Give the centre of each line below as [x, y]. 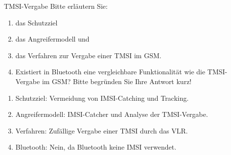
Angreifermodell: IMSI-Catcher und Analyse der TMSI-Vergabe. [112, 114]
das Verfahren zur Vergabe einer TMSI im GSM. [88, 55]
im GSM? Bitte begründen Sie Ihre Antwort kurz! [117, 81]
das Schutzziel [36, 22]
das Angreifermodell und [52, 39]
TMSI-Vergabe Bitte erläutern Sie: [56, 6]
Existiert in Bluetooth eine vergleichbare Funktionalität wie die [110, 72]
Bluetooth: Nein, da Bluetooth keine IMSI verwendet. [96, 147]
